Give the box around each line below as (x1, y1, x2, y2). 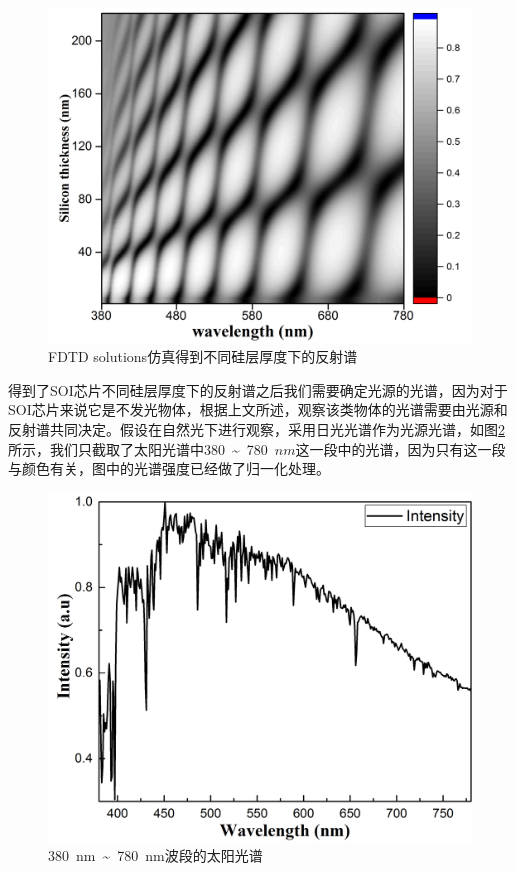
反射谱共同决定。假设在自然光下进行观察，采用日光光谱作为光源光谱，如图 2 (8, 418, 505, 439)
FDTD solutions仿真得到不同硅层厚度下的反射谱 (48, 346, 358, 367)
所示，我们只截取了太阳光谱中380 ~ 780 (8, 438, 268, 459)
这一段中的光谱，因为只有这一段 (295, 438, 506, 459)
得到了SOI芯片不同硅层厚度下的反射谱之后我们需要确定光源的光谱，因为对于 (8, 379, 508, 400)
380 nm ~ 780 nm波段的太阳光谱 (48, 845, 263, 866)
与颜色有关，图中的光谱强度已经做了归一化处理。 (8, 458, 330, 479)
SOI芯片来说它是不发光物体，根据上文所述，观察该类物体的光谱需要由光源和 (8, 399, 508, 420)
